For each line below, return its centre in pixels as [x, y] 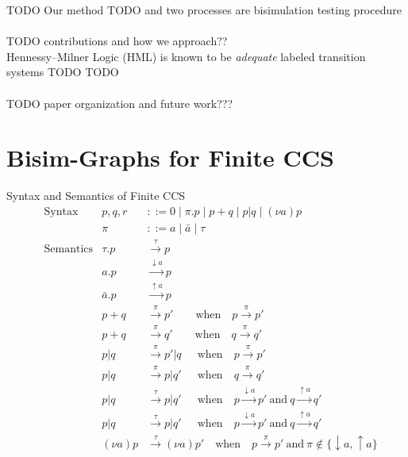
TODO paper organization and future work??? [120, 103]
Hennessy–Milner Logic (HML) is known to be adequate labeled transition [186, 56]
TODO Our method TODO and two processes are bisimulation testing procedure [204, 10]
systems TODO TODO [63, 72]
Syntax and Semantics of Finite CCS [96, 196]
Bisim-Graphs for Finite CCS [170, 157]
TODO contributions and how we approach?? [117, 41]
